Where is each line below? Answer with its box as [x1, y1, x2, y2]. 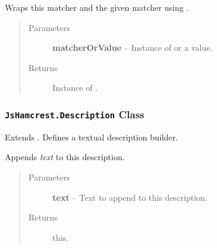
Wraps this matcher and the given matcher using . [5, 1, 189, 13]
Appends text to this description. [5, 151, 125, 163]
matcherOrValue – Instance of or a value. [52, 41, 213, 54]
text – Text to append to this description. [52, 191, 208, 203]
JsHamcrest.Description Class [5, 106, 145, 121]
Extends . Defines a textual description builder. [5, 130, 178, 143]
